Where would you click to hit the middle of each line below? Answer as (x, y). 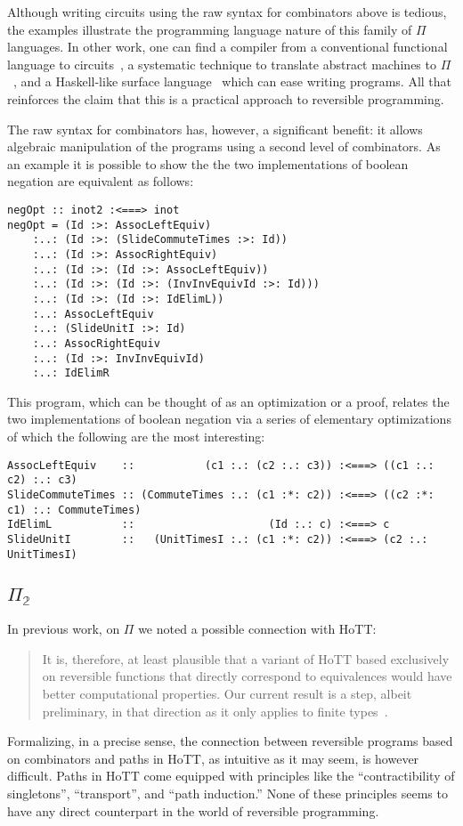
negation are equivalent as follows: (101, 181)
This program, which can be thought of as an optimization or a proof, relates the (228, 401)
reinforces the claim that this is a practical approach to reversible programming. (226, 98)
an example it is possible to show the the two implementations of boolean (208, 163)
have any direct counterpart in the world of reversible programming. (193, 810)
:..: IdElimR (71, 373)
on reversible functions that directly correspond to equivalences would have (247, 676)
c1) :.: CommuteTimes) (74, 510)
